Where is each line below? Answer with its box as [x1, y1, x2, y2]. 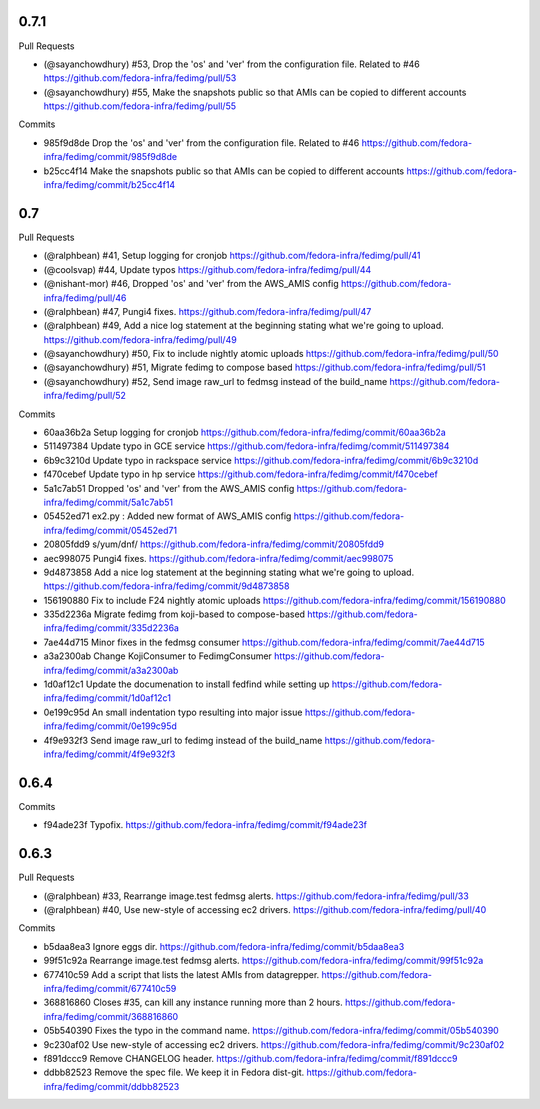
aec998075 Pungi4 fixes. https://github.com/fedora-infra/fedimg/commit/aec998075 [43, 552, 394, 564]
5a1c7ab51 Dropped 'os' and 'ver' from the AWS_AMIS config [43, 482, 295, 494]
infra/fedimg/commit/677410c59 [43, 982, 177, 994]
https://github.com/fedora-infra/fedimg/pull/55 [43, 100, 237, 112]
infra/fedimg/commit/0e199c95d [43, 720, 177, 732]
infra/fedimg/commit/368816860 [43, 1010, 179, 1022]
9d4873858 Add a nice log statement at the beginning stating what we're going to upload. [43, 566, 415, 578]
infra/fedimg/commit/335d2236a [43, 622, 180, 634]
